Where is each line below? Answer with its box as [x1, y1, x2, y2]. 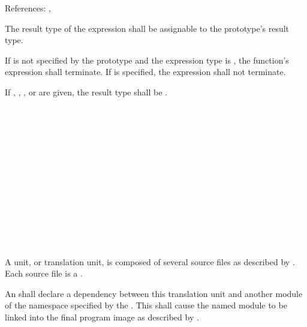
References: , [5, 2, 51, 14]
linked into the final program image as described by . [5, 311, 199, 323]
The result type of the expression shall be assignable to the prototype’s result [5, 22, 290, 34]
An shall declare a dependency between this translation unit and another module [5, 287, 303, 299]
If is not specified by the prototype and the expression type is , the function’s [5, 53, 289, 66]
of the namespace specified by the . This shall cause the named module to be [5, 299, 287, 311]
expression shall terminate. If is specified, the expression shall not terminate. [5, 65, 286, 78]
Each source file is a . [5, 267, 83, 280]
